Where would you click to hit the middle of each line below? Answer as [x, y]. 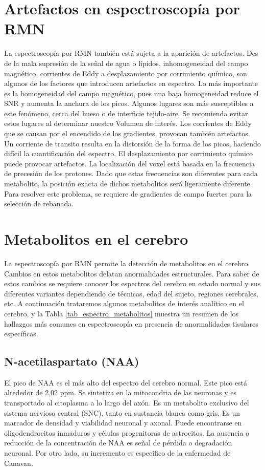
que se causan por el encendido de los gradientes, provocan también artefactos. [127, 133]
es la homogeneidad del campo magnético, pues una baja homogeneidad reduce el [131, 93]
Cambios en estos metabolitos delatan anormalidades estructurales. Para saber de [132, 273]
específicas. [21, 334]
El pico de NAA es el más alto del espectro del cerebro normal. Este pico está [126, 382]
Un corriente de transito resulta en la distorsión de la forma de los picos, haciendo [132, 143]
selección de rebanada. [39, 204]
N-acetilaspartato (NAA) [72, 361]
